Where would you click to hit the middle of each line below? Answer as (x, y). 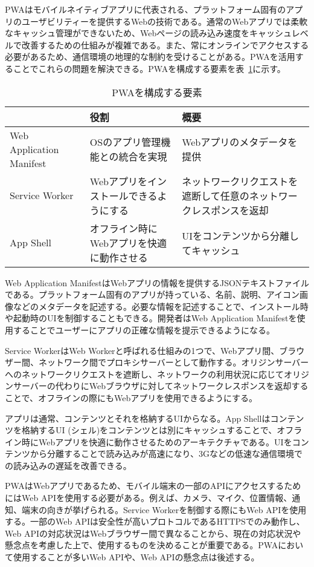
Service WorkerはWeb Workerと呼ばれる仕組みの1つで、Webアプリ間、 (142, 350)
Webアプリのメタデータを (240, 142)
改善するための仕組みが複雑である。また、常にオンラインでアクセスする (165, 44)
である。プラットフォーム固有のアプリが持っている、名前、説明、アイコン (152, 294)
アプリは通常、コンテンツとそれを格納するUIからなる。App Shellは (138, 418)
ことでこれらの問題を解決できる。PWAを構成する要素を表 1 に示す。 (149, 68)
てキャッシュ (211, 250)
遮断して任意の (216, 195)
